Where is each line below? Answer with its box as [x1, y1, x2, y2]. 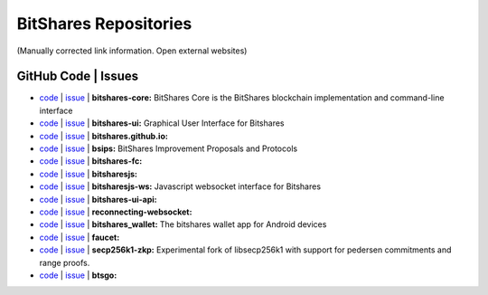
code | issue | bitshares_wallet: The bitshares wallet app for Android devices [39, 219, 327, 230]
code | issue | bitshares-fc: [39, 156, 143, 167]
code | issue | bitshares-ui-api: [39, 194, 157, 205]
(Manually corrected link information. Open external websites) [16, 45, 248, 56]
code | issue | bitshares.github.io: [39, 130, 169, 141]
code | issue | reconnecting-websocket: [39, 206, 192, 217]
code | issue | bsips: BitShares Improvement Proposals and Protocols [39, 143, 298, 154]
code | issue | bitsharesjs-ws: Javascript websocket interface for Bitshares [39, 181, 321, 192]
